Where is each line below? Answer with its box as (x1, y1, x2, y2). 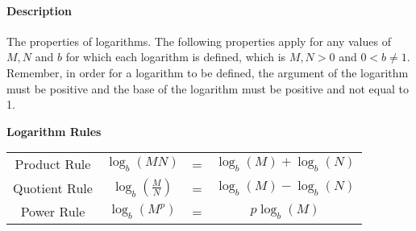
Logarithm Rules (6, 122, 102, 139)
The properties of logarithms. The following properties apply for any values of (6, 32, 391, 49)
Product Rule (15, 155, 91, 174)
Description (6, 2, 73, 19)
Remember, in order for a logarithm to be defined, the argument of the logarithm (6, 64, 409, 80)
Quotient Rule (13, 178, 93, 197)
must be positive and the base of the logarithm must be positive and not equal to (6, 80, 409, 97)
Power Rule (20, 202, 85, 221)
